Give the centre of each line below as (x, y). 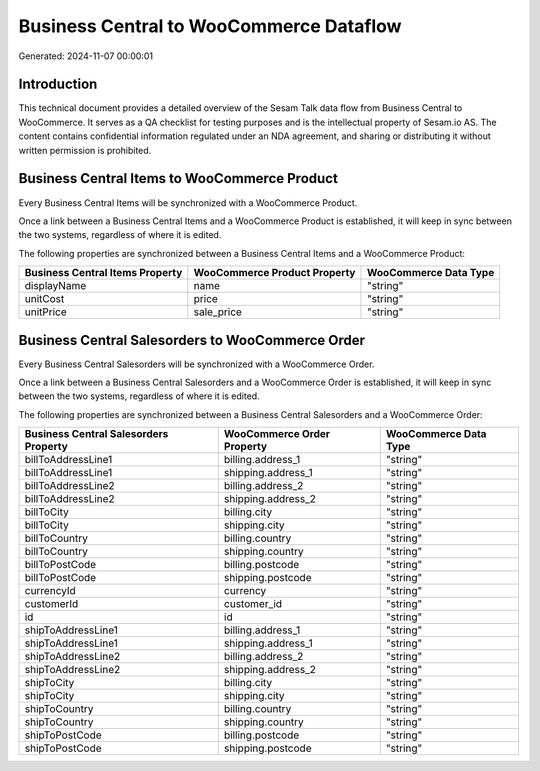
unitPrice (45, 312)
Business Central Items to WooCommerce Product (178, 178)
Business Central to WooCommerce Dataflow (210, 26)
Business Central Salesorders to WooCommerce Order (191, 340)
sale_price (217, 312)
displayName (55, 286)
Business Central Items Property (103, 273)
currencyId (50, 591)
